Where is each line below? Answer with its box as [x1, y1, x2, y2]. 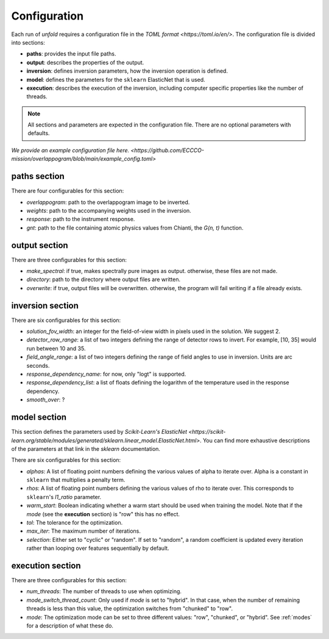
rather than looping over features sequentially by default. [26, 544, 170, 552]
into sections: [11, 38, 46, 46]
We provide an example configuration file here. [11, 147, 130, 154]
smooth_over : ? [26, 396, 65, 403]
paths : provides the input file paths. [26, 50, 116, 57]
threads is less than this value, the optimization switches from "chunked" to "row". [26, 605, 233, 612]
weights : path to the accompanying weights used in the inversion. [26, 206, 191, 214]
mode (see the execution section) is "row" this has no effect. [26, 510, 180, 517]
